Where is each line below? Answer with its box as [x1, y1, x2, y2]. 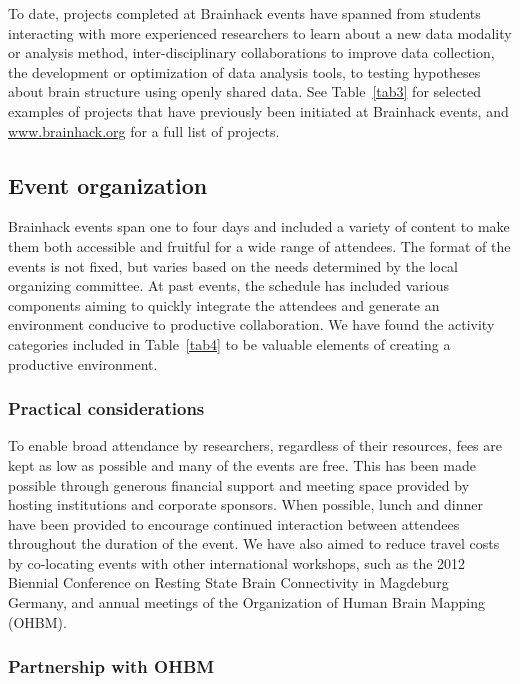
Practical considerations [8, 396, 205, 421]
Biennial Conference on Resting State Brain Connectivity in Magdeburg [8, 572, 449, 593]
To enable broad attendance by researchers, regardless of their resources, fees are [8, 435, 502, 456]
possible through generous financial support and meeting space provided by [8, 474, 470, 495]
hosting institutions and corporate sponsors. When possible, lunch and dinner [8, 494, 483, 515]
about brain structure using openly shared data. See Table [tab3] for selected [8, 81, 482, 102]
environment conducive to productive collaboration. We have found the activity [8, 314, 495, 335]
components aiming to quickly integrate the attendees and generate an [8, 294, 440, 315]
